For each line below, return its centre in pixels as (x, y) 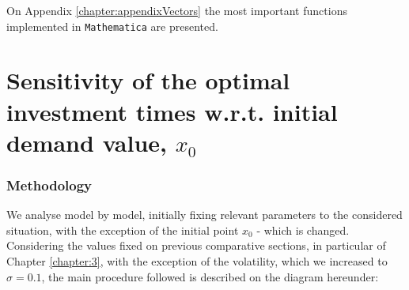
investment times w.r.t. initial (172, 111)
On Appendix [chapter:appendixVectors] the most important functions (177, 10)
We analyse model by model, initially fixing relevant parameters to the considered (204, 215)
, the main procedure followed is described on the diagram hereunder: (210, 276)
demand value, (87, 142)
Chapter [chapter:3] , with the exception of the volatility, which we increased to (197, 261)
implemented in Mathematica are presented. (112, 26)
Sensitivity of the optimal (148, 80)
